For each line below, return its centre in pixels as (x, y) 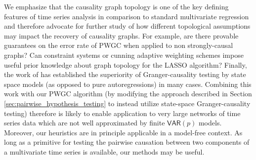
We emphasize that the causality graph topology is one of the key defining (116, 6)
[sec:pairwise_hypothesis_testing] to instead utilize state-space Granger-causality (127, 103)
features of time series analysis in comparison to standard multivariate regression (127, 16)
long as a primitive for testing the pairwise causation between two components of (127, 142)
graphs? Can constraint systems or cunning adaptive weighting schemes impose (124, 55)
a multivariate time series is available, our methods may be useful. (104, 151)
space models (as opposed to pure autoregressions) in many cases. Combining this (128, 84)
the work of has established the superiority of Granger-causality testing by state (125, 74)
